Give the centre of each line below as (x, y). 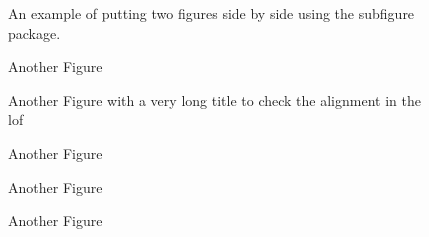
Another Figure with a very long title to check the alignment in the (214, 99)
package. (34, 32)
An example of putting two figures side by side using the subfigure (211, 13)
